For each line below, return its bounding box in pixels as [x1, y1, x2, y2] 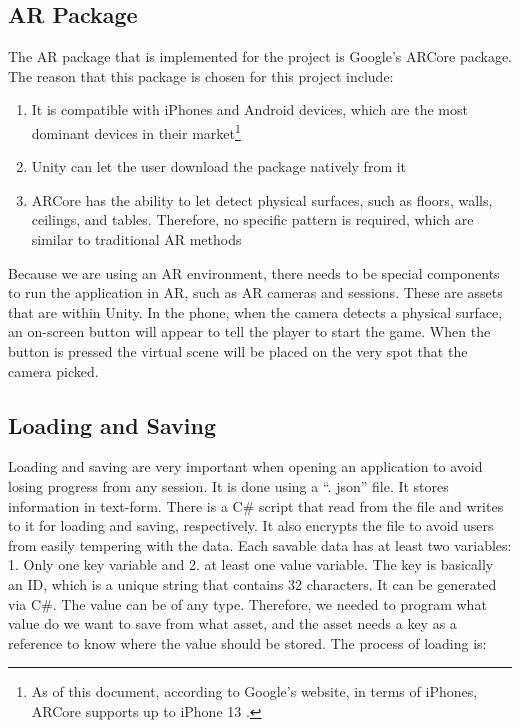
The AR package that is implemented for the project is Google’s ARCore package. [8, 46, 512, 67]
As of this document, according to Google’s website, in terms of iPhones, [31, 681, 478, 702]
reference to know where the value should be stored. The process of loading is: [8, 632, 487, 653]
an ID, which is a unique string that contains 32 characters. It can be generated [8, 573, 497, 594]
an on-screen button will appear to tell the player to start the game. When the [8, 321, 491, 342]
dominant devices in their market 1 [31, 119, 241, 143]
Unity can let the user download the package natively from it [31, 156, 407, 177]
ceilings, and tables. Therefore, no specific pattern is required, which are [31, 209, 474, 230]
